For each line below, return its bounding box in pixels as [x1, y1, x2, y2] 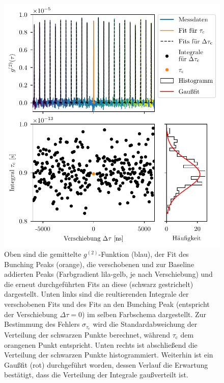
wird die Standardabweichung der [93, 319, 198, 329]
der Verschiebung [4, 308, 58, 319]
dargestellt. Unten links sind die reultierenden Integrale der [4, 289, 189, 299]
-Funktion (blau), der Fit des [98, 248, 189, 259]
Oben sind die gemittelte [4, 248, 81, 259]
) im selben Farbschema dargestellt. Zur [81, 308, 206, 319]
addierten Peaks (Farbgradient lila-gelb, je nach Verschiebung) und [4, 269, 213, 279]
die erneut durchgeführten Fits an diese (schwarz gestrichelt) [4, 278, 193, 289]
